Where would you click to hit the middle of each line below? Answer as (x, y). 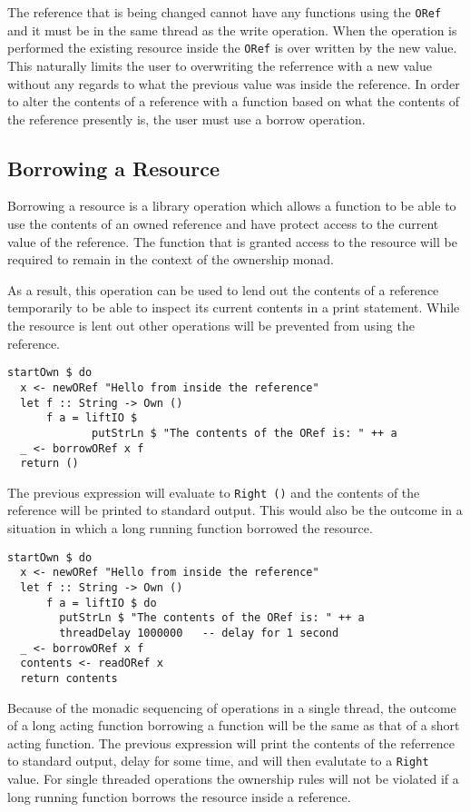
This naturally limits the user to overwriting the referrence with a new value (220, 65)
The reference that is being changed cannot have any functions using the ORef (225, 12)
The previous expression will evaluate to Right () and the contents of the (214, 492)
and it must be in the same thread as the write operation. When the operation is (232, 30)
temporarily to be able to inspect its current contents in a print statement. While (234, 307)
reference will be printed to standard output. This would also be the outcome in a (235, 510)
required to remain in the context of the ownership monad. (171, 259)
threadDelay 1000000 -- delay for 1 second (199, 633)
